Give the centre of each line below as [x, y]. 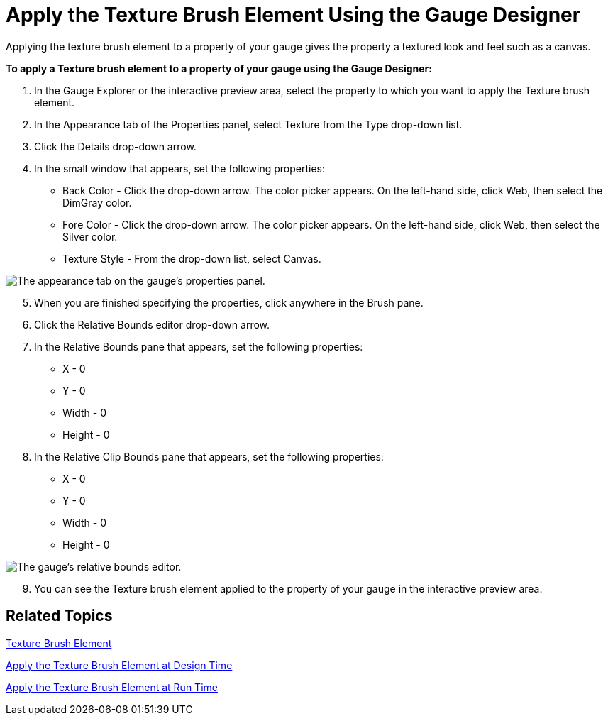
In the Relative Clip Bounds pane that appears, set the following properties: [209, 456]
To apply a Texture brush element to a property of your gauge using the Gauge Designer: [219, 68]
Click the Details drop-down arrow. [115, 146]
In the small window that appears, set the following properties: [179, 168]
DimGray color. [97, 202]
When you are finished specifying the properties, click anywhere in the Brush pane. [229, 302]
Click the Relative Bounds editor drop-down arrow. [152, 324]
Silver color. [90, 236]
